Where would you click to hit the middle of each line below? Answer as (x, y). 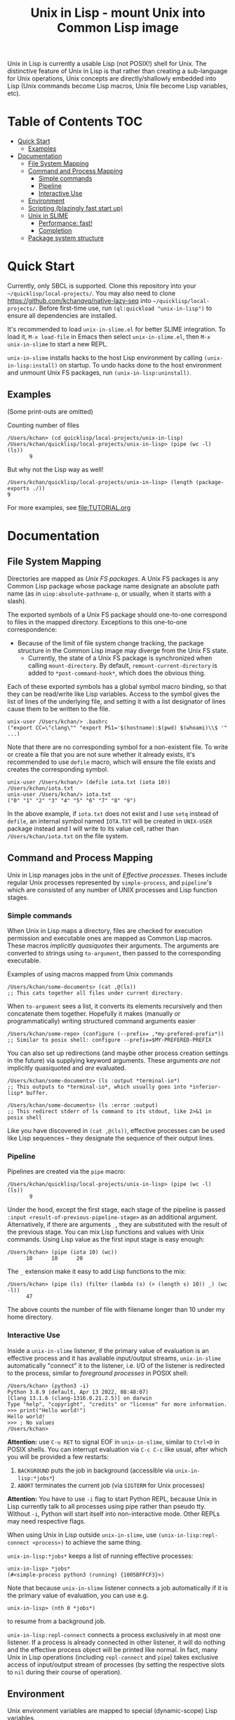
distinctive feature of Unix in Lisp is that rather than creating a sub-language (117, 71)
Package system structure (66, 238)
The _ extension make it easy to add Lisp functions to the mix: (97, 1272)
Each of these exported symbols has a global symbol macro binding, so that (117, 686)
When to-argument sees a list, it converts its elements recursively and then (115, 1006)
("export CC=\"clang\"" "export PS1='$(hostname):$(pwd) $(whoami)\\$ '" (117, 727)
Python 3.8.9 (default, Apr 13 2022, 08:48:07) (78, 1392)
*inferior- (205, 1087)
